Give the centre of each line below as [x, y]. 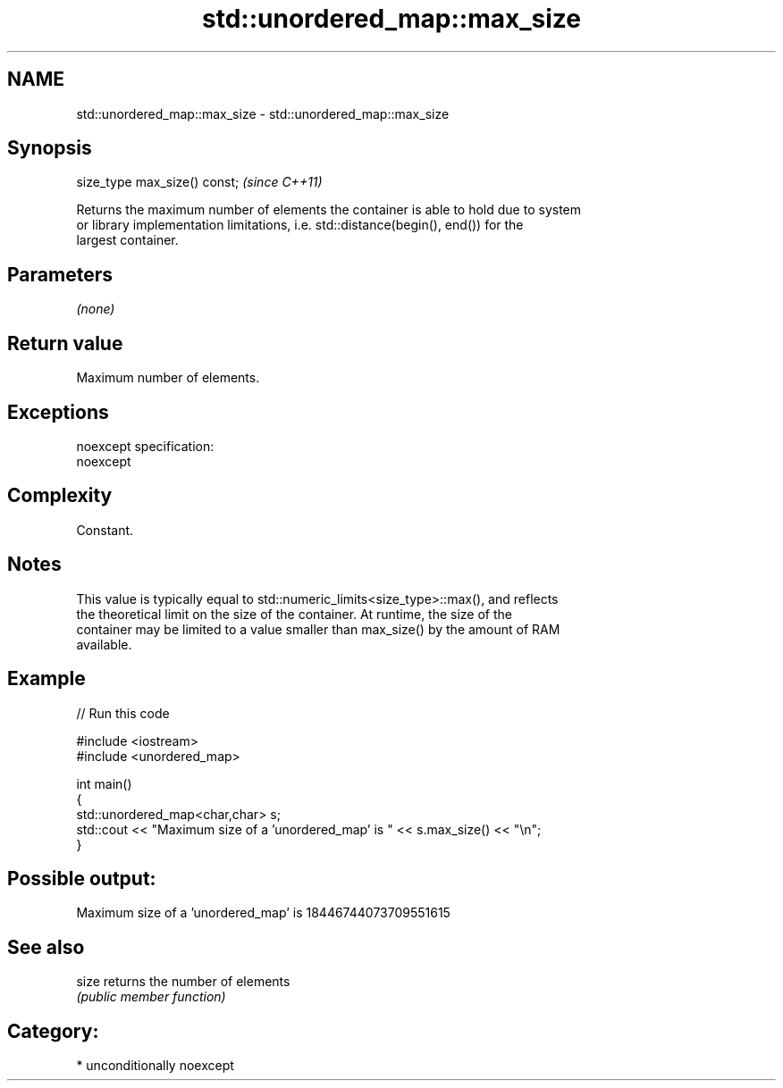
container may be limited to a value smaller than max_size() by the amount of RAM [318, 629]
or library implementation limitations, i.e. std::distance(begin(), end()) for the [300, 225]
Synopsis [50, 148]
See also [46, 947]
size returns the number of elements [183, 982]
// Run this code [123, 713]
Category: [53, 1031]
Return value [65, 343]
